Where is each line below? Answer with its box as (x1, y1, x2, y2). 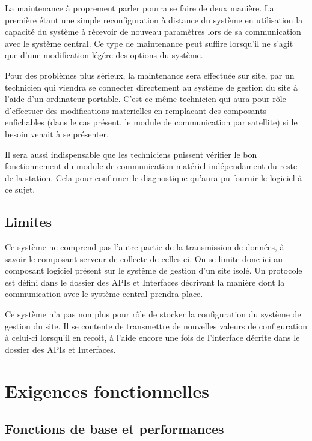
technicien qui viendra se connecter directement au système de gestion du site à (5, 80, 298, 93)
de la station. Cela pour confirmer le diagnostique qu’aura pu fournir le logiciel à (5, 171, 302, 184)
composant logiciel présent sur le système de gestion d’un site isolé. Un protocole (5, 264, 302, 277)
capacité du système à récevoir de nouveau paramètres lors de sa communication (5, 25, 301, 38)
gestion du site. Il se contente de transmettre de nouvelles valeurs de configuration (5, 319, 308, 332)
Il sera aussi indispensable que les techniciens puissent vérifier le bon (5, 148, 257, 160)
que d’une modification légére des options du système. (5, 49, 203, 61)
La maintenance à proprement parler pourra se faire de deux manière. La (5, 2, 274, 14)
